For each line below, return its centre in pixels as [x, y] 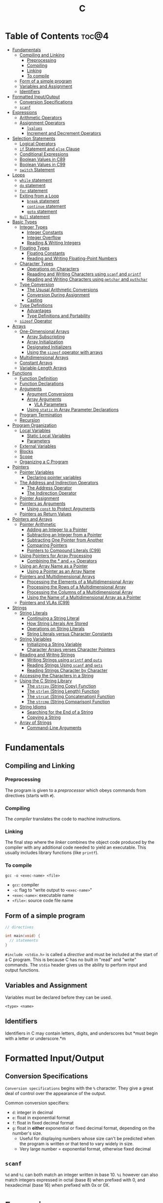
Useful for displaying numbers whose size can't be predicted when [87, 1138]
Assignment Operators [42, 123]
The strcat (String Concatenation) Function [71, 696]
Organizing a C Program [44, 461]
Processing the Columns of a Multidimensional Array [80, 592]
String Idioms [33, 707]
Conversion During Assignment [58, 294]
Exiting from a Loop [39, 196]
